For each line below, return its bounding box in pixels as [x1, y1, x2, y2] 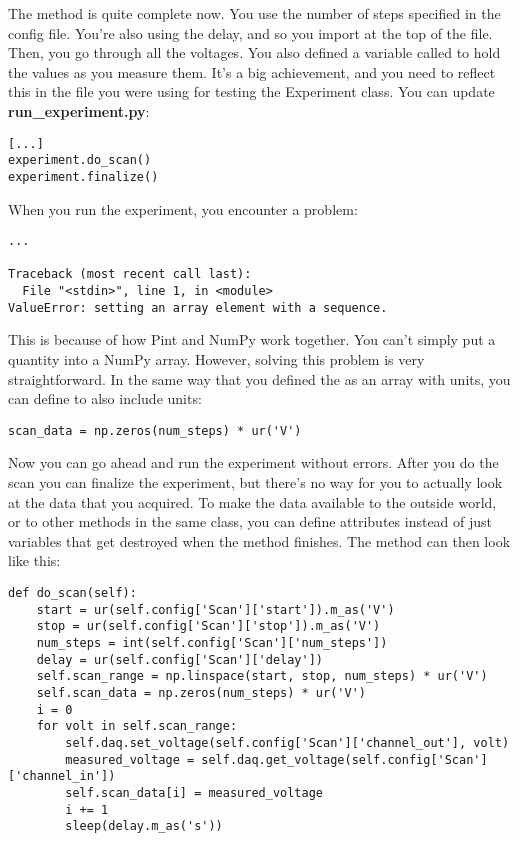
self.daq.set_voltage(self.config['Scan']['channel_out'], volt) [65, 735, 510, 750]
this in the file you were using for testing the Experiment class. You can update [8, 81, 495, 102]
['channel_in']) [8, 769, 116, 784]
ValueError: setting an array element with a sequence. [8, 300, 388, 315]
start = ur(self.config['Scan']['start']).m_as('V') [36, 602, 395, 617]
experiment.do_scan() [8, 153, 152, 168]
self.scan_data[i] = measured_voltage [65, 785, 323, 800]
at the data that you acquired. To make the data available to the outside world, [8, 491, 497, 512]
